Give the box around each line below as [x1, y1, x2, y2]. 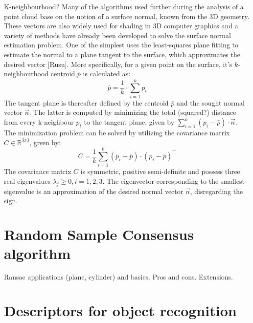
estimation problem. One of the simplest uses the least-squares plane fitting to [4, 40, 238, 50]
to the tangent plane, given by [84, 117, 175, 127]
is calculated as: [83, 68, 131, 79]
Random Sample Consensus [4, 224, 194, 244]
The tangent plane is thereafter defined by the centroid [4, 97, 169, 108]
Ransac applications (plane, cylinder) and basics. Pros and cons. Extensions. [4, 272, 233, 282]
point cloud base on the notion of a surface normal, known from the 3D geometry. [4, 11, 250, 21]
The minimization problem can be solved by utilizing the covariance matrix [4, 128, 230, 138]
